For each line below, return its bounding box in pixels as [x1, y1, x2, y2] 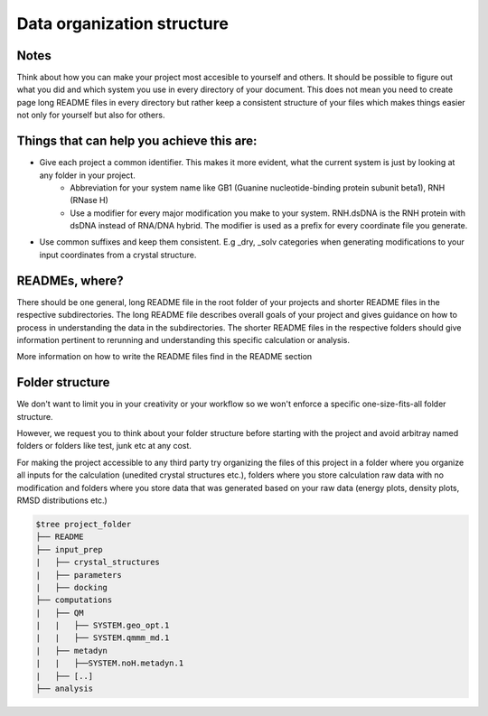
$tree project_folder [35, 519, 132, 529]
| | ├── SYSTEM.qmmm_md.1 [35, 633, 170, 643]
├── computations [35, 595, 113, 605]
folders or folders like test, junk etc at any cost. [16, 441, 192, 451]
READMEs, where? [16, 273, 124, 288]
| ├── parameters [35, 570, 122, 580]
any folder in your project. [39, 170, 136, 181]
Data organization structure [16, 14, 230, 33]
